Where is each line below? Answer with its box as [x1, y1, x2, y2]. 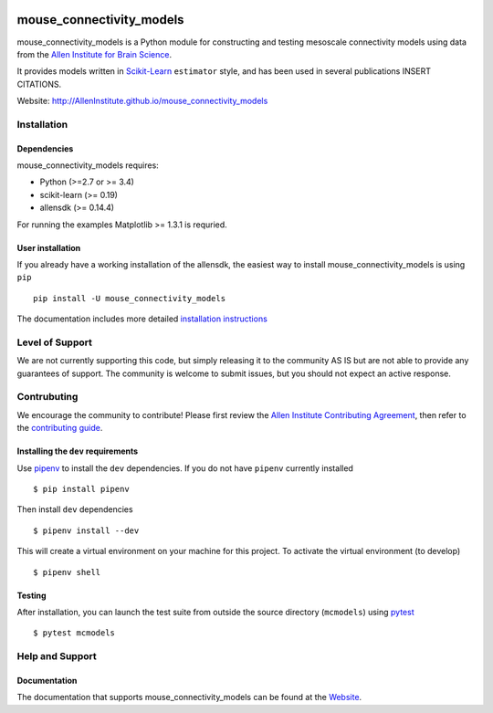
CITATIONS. [16, 79, 62, 89]
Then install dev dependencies [16, 504, 133, 515]
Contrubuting [16, 391, 79, 404]
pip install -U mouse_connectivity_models [33, 293, 226, 303]
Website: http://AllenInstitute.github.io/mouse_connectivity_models [16, 96, 268, 107]
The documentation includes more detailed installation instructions [16, 313, 268, 324]
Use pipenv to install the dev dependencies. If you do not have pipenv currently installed [16, 462, 353, 474]
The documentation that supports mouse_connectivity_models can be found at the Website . [16, 692, 362, 703]
